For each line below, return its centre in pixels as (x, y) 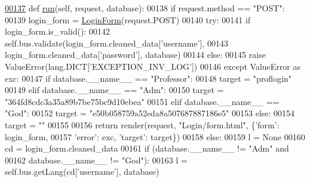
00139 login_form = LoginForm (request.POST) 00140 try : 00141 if (128, 19)
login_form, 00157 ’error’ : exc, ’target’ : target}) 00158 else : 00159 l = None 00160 (155, 136)
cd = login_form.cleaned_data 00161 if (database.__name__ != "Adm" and (147, 148)
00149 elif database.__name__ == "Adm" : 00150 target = (114, 90)
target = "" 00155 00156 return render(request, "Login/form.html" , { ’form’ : (142, 124)
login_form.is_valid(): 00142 (57, 31)
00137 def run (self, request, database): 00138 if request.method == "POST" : (145, 8)
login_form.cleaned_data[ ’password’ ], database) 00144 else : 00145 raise (135, 55)
